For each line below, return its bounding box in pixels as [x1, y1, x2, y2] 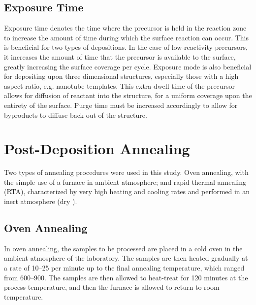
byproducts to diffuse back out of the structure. [4, 109, 147, 120]
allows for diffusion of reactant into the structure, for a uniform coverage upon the [4, 90, 252, 101]
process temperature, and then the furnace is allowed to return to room [4, 282, 220, 292]
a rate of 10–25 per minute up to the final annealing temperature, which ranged [4, 263, 245, 273]
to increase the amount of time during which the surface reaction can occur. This [4, 32, 249, 42]
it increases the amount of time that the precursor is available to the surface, [4, 51, 236, 62]
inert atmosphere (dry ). [4, 196, 77, 206]
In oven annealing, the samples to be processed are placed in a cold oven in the [4, 243, 243, 253]
